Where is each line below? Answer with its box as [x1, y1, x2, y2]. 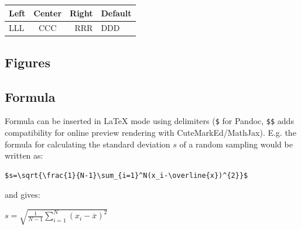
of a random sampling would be [179, 138, 293, 150]
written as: [5, 149, 43, 162]
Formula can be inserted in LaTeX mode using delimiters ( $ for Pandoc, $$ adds [5, 115, 294, 127]
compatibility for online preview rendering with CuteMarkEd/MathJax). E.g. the [5, 126, 296, 139]
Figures [5, 53, 50, 71]
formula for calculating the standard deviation [5, 138, 170, 150]
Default [101, 6, 132, 19]
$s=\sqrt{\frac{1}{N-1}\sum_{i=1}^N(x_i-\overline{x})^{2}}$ [5, 171, 248, 180]
